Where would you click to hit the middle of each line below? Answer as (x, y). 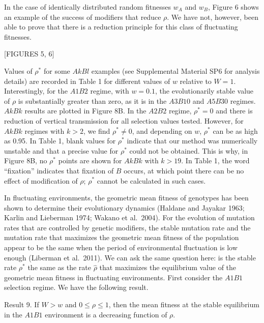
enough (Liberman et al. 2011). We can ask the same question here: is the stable (130, 257)
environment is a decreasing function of (106, 314)
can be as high (235, 130)
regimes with (45, 130)
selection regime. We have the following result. (76, 287)
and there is (234, 111)
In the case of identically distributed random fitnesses (87, 7)
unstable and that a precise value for (61, 150)
